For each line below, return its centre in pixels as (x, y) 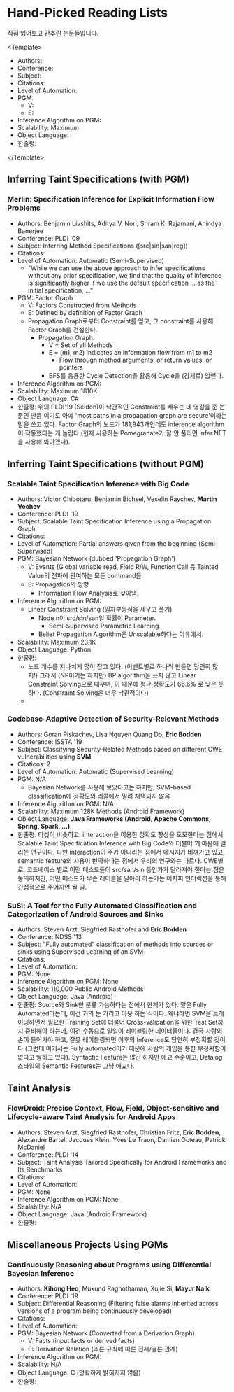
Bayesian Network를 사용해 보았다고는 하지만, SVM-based (109, 787)
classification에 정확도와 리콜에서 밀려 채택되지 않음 (99, 796)
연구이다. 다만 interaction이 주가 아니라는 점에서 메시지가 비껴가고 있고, (127, 852)
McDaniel (31, 1147)
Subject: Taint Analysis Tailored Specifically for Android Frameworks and (122, 1162)
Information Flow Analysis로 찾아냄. (88, 593)
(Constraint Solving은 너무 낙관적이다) (96, 693)
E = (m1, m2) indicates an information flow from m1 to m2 (131, 352)
